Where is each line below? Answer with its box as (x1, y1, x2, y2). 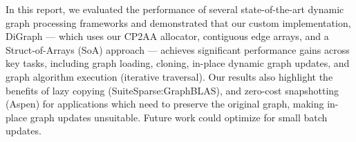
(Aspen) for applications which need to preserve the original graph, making (6, 97, 324, 111)
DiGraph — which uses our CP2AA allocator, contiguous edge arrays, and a (6, 29, 329, 43)
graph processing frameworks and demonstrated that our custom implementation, (6, 15, 351, 30)
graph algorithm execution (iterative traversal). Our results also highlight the (6, 69, 333, 83)
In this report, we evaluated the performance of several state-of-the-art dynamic (6, 2, 344, 16)
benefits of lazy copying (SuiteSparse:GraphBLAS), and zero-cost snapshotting (6, 83, 339, 97)
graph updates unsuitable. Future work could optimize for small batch (30, 110, 328, 124)
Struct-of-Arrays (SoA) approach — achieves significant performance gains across (6, 42, 350, 57)
